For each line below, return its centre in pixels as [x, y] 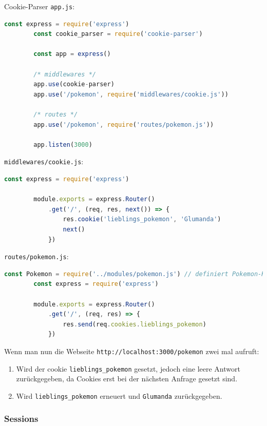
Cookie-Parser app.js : [40, 6]
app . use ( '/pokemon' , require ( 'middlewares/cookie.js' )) [131, 94]
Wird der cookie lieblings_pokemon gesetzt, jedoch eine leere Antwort [128, 368]
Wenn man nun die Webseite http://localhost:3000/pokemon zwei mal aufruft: [132, 351]
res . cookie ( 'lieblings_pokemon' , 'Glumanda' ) [142, 219]
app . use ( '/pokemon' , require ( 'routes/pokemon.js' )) [124, 124]
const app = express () [72, 54]
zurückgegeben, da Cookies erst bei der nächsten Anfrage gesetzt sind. [127, 379]
